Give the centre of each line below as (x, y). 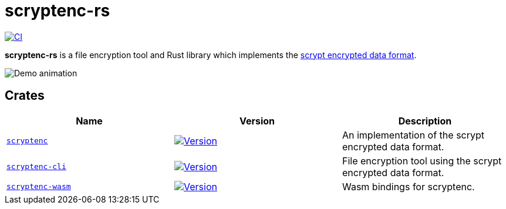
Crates (25, 96)
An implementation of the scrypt (413, 135)
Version (257, 121)
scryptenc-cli (36, 167)
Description (425, 121)
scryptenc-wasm (39, 187)
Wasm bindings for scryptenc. (408, 186)
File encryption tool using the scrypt (422, 161)
